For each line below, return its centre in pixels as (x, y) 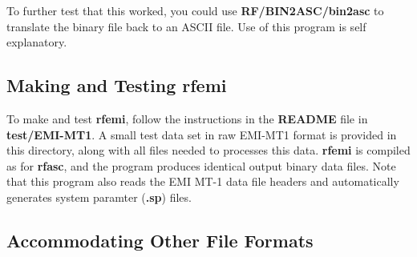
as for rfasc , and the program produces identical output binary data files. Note (201, 165)
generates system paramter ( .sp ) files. (99, 197)
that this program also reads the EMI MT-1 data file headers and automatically (203, 181)
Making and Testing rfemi (117, 85)
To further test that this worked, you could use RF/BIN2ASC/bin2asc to (195, 10)
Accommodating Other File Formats (160, 240)
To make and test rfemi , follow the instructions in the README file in (187, 118)
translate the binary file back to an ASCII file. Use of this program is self (186, 26)
